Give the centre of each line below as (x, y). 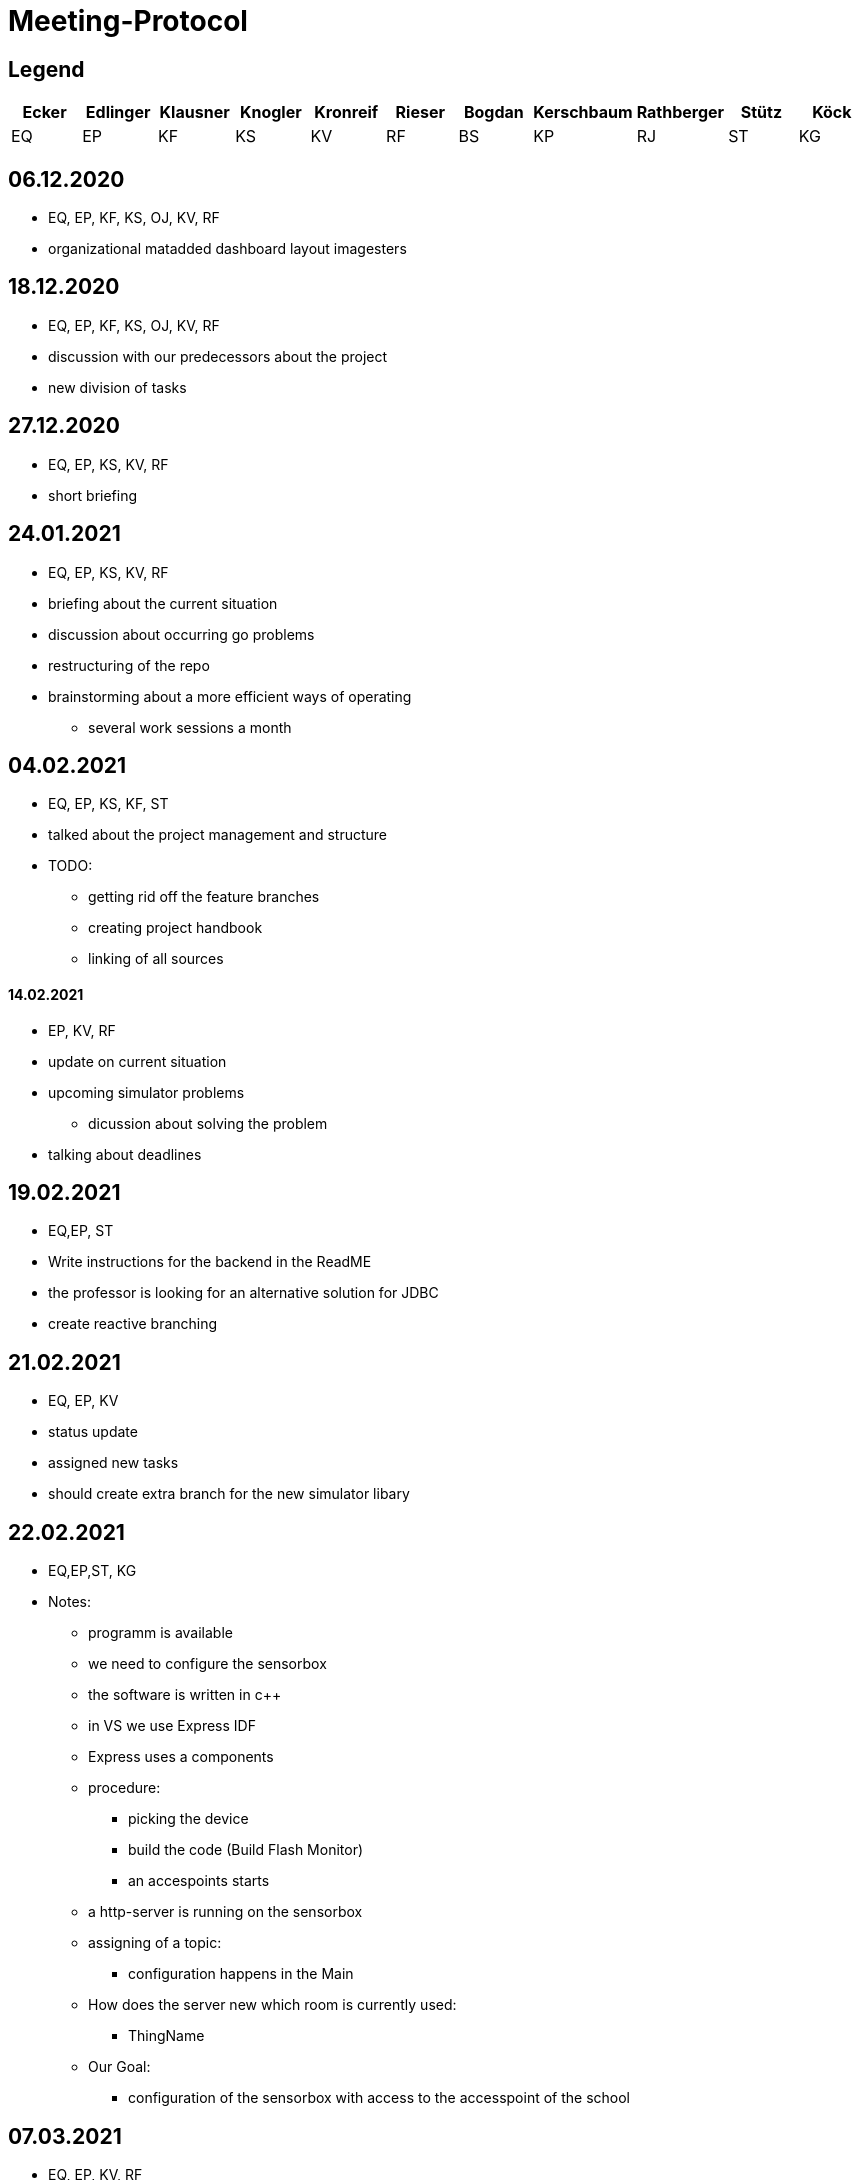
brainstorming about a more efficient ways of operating (230, 696)
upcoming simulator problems (146, 1092)
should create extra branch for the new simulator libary (229, 1494)
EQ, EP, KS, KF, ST (108, 804)
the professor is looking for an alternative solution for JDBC (243, 1293)
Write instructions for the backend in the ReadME (210, 1262)
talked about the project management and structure (218, 835)
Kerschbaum (583, 112)
